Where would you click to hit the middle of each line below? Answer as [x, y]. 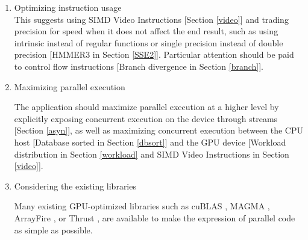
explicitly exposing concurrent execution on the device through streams [146, 118]
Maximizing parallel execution [70, 86]
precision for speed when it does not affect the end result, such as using [146, 31]
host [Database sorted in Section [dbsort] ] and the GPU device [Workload [150, 142]
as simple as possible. [53, 229]
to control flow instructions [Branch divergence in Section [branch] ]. [139, 66]
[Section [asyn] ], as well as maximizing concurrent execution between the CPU [159, 130]
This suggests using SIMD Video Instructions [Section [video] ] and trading [151, 19]
